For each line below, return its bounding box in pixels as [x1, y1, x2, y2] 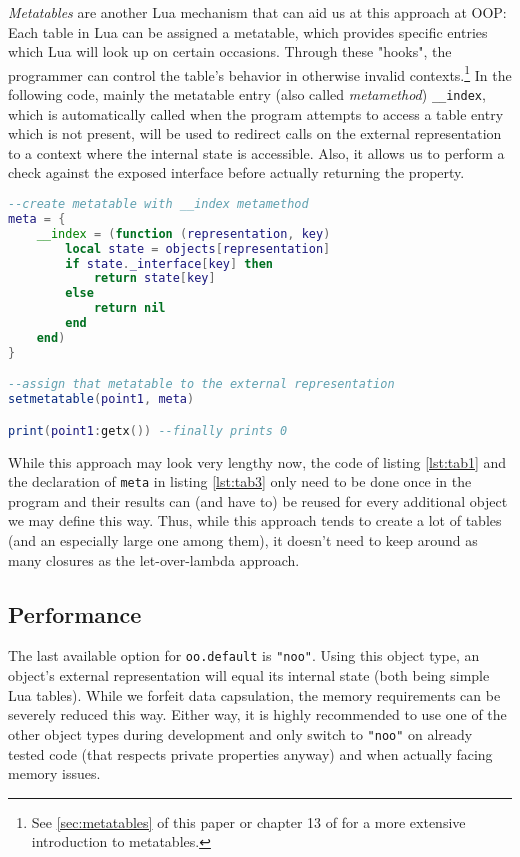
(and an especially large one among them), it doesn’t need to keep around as [8, 530, 478, 551]
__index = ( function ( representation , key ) [36, 226, 331, 241]
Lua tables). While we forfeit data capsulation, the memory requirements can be [8, 684, 501, 705]
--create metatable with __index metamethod [8, 197, 309, 212]
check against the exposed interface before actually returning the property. [8, 162, 465, 183]
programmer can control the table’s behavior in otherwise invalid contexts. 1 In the [8, 61, 512, 85]
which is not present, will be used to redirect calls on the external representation [8, 123, 502, 144]
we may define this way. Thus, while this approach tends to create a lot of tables [8, 510, 502, 531]
